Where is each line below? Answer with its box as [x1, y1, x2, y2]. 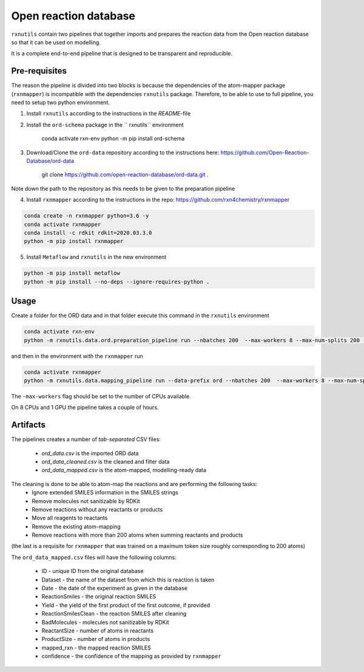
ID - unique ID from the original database [41, 567, 144, 575]
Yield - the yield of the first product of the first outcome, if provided [41, 602, 211, 609]
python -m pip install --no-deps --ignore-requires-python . [24, 278, 210, 285]
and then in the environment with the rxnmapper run [11, 352, 144, 360]
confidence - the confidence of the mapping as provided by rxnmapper [41, 653, 221, 660]
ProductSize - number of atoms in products [41, 636, 150, 643]
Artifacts [11, 420, 45, 430]
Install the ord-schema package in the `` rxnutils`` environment [26, 121, 184, 128]
